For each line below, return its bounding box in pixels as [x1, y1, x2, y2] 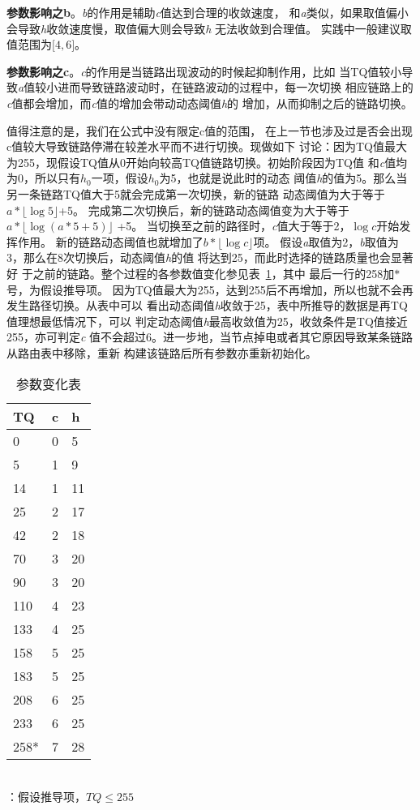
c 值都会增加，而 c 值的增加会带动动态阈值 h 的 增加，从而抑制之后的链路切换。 [6, 94, 413, 111]
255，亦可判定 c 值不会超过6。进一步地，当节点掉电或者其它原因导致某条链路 [6, 328, 414, 345]
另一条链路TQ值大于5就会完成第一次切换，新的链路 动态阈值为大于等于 [6, 185, 385, 202]
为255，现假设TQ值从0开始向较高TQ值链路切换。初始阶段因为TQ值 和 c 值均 [6, 153, 408, 170]
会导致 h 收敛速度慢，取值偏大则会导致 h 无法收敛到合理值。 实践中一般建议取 [6, 19, 412, 36]
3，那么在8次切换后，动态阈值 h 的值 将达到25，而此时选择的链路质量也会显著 [6, 249, 414, 266]
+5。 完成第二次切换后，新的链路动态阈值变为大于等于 [58, 201, 349, 218]
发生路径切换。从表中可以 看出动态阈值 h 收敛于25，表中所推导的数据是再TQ [6, 297, 408, 314]
